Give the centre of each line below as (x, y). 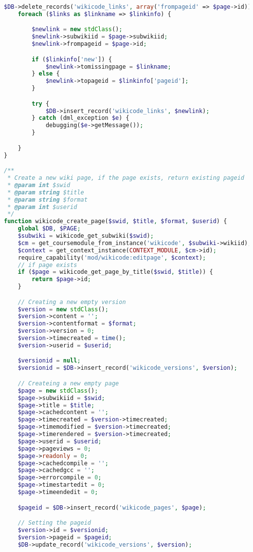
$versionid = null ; (49, 361)
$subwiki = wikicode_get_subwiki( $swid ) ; (86, 236)
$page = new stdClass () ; (58, 390)
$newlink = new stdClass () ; (77, 29)
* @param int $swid (39, 185)
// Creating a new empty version (72, 302)
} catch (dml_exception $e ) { (81, 118)
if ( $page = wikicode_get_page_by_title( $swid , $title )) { (115, 272)
